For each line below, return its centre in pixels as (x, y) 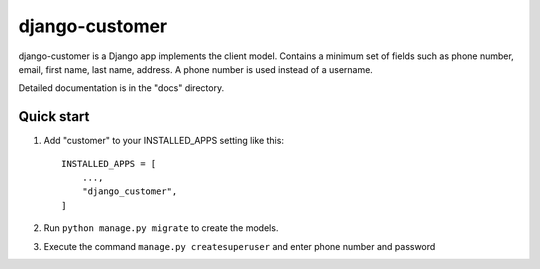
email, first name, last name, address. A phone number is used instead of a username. (196, 69)
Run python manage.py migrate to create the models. (161, 228)
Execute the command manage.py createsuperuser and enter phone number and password (239, 246)
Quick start (54, 116)
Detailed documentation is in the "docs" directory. (121, 88)
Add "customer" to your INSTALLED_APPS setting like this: (164, 141)
